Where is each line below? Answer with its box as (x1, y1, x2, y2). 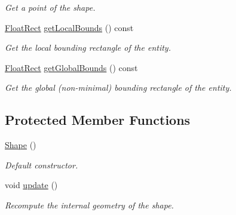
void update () (5, 179, 58, 191)
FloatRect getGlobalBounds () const (5, 61, 138, 73)
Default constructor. (5, 158, 78, 171)
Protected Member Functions (5, 110, 191, 129)
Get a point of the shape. (5, 1, 96, 13)
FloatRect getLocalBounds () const (5, 21, 134, 33)
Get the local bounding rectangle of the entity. (5, 41, 171, 54)
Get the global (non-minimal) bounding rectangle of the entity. (5, 81, 232, 94)
